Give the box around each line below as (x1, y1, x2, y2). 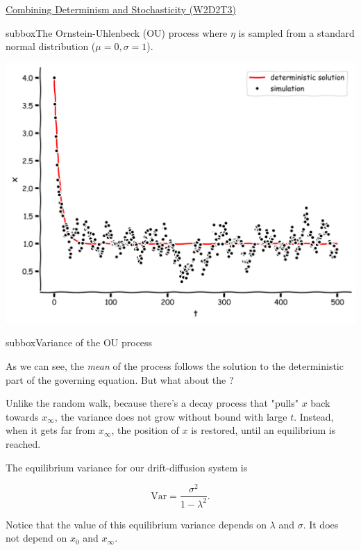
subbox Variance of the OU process (6, 335, 153, 350)
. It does (303, 517, 339, 531)
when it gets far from (6, 423, 96, 437)
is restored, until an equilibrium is (191, 423, 336, 437)
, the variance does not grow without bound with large (54, 409, 287, 423)
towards (6, 409, 39, 423)
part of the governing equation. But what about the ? (6, 372, 234, 387)
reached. (6, 437, 41, 451)
